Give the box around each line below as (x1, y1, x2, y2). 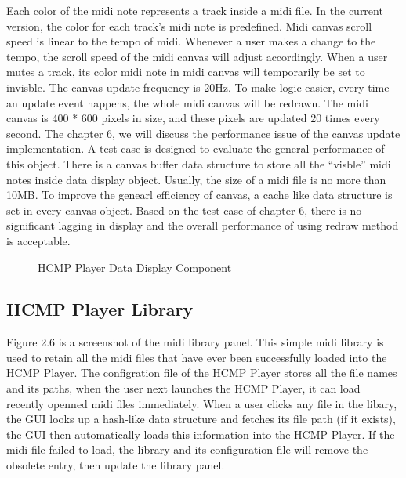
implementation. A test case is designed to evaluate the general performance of (6, 140, 385, 157)
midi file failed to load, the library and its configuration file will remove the (6, 441, 368, 458)
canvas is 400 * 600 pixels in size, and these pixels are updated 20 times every (6, 110, 380, 126)
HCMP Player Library (6, 297, 194, 321)
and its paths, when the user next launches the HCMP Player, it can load (6, 380, 361, 397)
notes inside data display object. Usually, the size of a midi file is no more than (6, 171, 386, 187)
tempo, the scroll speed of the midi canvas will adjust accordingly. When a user (6, 48, 388, 64)
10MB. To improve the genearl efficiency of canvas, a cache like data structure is (6, 186, 393, 203)
